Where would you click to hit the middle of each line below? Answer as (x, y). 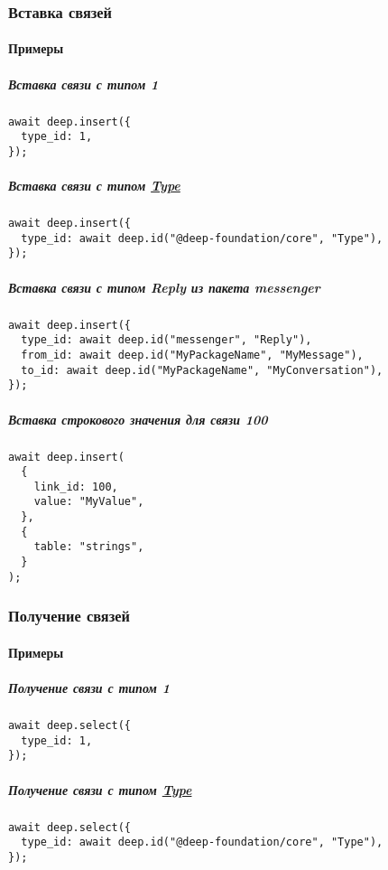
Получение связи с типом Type (100, 789)
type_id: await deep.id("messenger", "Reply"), (166, 340)
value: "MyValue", (89, 502)
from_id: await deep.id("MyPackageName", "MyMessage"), (192, 355)
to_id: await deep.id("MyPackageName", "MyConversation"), (202, 370)
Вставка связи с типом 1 (83, 84)
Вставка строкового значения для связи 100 (138, 419)
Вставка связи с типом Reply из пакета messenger (164, 287)
